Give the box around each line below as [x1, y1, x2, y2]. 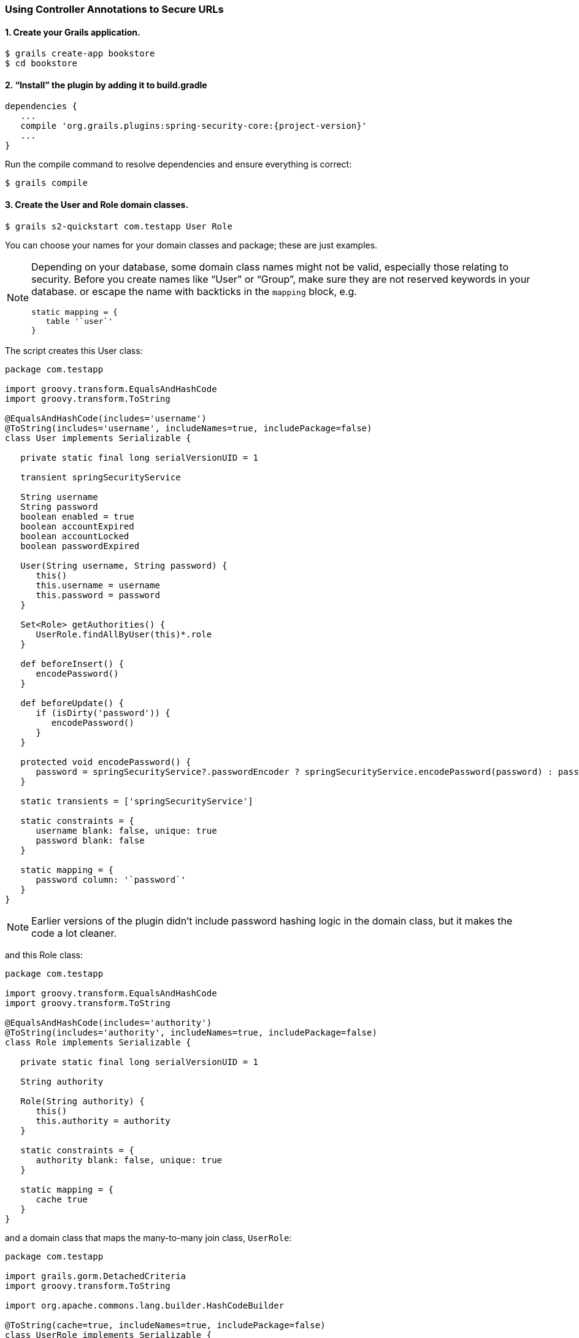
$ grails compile [5, 178, 88, 188]
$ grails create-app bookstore [5, 48, 155, 59]
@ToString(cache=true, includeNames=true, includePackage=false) [5, 1320, 326, 1330]
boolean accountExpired [20, 521, 134, 531]
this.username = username [36, 580, 160, 590]
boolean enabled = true [20, 511, 134, 521]
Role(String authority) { [20, 1096, 145, 1106]
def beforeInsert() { [20, 658, 124, 669]
